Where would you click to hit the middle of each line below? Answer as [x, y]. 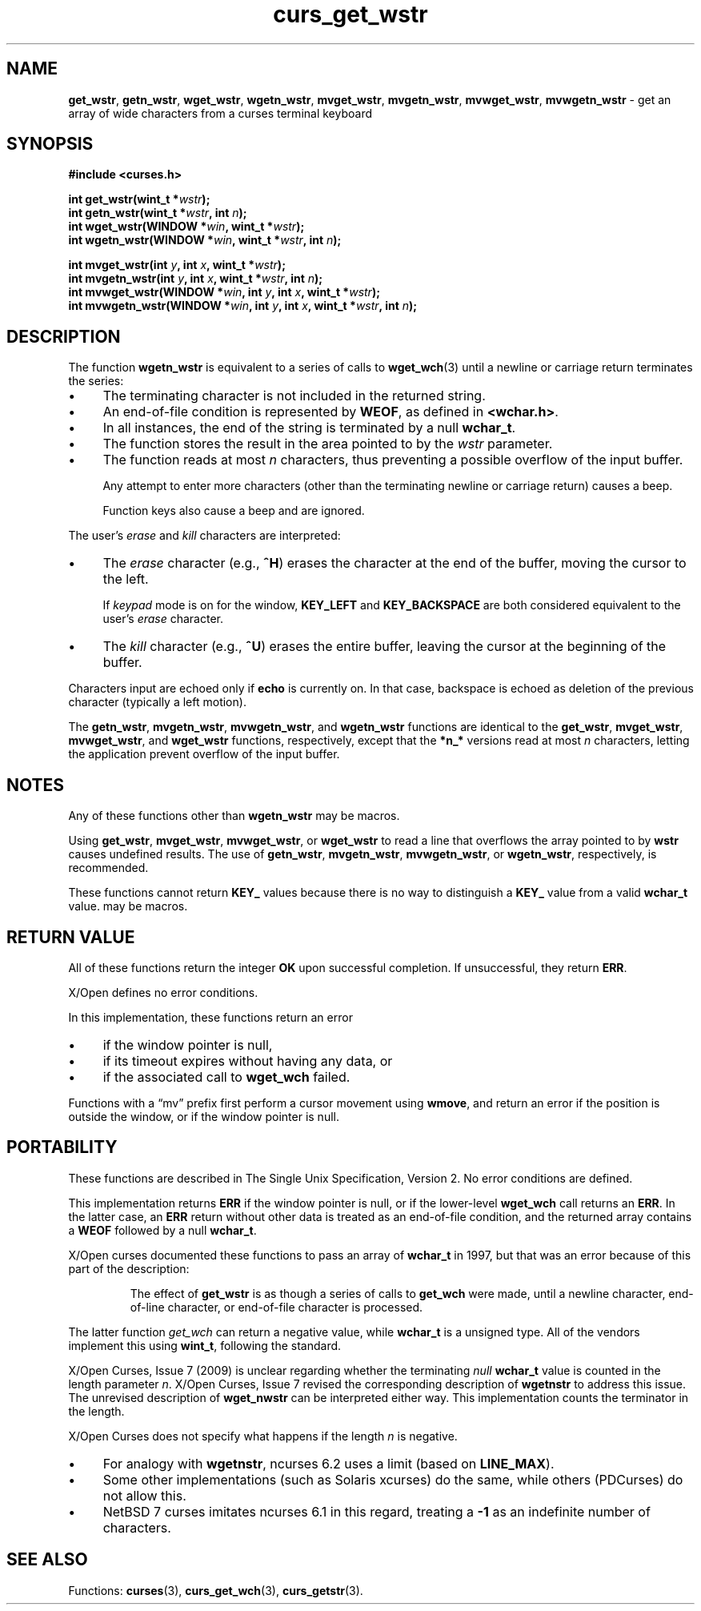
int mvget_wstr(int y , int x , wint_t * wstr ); [177, 265]
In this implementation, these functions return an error [210, 1017]
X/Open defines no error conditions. [163, 992]
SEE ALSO [47, 1560]
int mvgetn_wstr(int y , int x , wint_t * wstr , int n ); [196, 279]
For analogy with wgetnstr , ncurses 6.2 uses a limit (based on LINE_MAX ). [328, 1463]
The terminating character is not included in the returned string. [294, 396]
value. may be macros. [128, 906]
